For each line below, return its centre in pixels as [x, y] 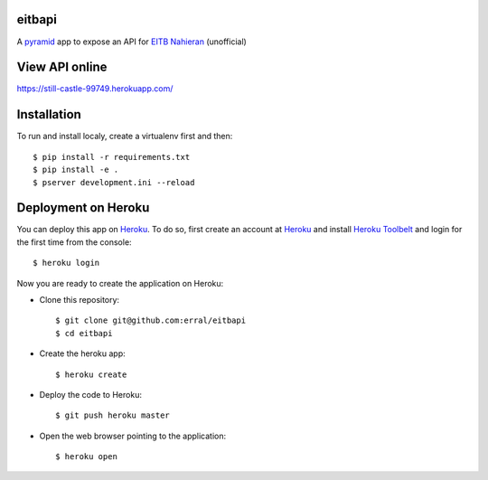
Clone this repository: [80, 299]
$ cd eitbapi [84, 333]
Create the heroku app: [82, 353]
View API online [62, 67]
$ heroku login [66, 263]
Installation [49, 114]
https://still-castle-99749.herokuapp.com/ [95, 89]
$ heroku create [91, 374]
